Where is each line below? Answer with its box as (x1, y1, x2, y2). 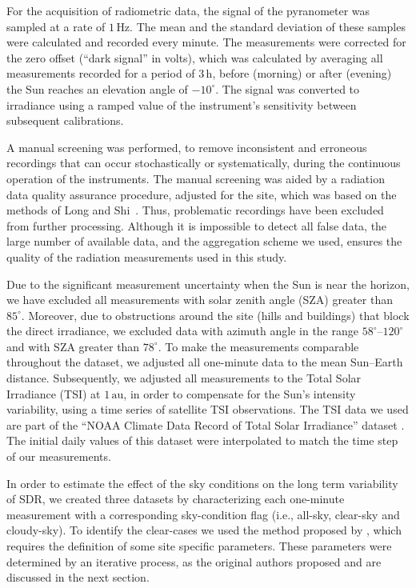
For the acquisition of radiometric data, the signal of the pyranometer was (6, 2, 370, 18)
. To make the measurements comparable (158, 338, 359, 354)
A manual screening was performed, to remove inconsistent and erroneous (6, 138, 367, 155)
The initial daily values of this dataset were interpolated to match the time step (6, 432, 398, 449)
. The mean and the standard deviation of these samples (130, 18, 406, 34)
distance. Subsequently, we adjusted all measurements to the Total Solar (6, 370, 362, 386)
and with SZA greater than (6, 338, 140, 354)
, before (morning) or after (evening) (212, 65, 392, 82)
